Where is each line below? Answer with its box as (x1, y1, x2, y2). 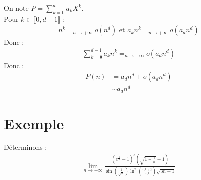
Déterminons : (4, 141, 47, 152)
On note (4, 3, 29, 13)
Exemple (4, 113, 64, 133)
